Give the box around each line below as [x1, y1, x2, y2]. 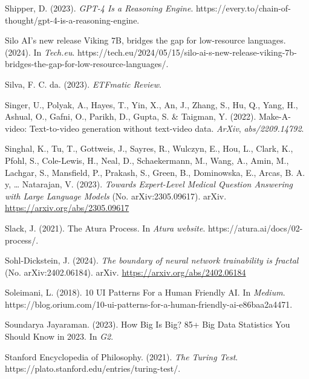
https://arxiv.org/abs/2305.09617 [5, 201, 129, 214]
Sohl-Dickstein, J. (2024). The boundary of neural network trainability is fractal [5, 254, 299, 267]
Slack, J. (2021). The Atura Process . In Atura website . [5, 221, 206, 234]
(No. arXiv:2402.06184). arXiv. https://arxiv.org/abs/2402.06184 [5, 265, 246, 278]
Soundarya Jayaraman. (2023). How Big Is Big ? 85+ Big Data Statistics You [5, 318, 290, 331]
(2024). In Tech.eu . [5, 45, 75, 58]
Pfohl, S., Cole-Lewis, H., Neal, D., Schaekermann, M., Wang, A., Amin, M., [5, 154, 289, 166]
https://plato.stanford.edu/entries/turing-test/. [5, 362, 181, 375]
